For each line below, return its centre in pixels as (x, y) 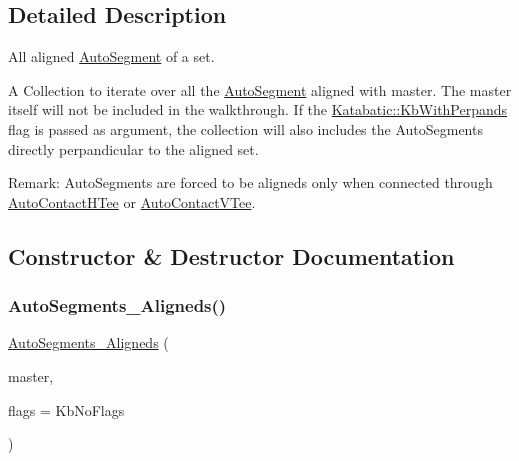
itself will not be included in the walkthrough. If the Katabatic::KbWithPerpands (258, 109)
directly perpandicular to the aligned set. (133, 148)
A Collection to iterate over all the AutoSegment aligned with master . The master (260, 89)
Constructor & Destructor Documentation (231, 255)
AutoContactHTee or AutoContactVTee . (132, 201)
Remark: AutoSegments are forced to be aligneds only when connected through (250, 182)
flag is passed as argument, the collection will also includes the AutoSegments (245, 128)
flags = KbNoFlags (66, 409)
